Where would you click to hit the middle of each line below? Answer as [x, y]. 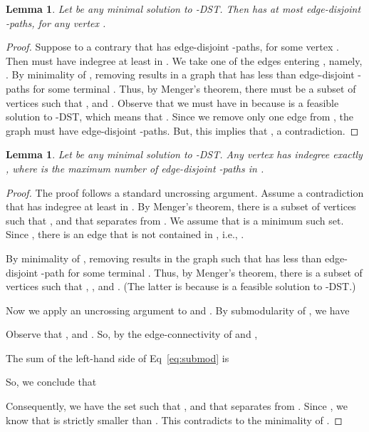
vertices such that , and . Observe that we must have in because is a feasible [172, 102]
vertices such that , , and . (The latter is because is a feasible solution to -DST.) [181, 286]
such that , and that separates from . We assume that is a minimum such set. [175, 220]
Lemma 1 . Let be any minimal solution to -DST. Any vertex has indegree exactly [184, 154]
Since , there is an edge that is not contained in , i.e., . [125, 234]
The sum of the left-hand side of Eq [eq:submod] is [118, 358]
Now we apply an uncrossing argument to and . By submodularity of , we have [178, 310]
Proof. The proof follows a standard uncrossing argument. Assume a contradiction [185, 192]
